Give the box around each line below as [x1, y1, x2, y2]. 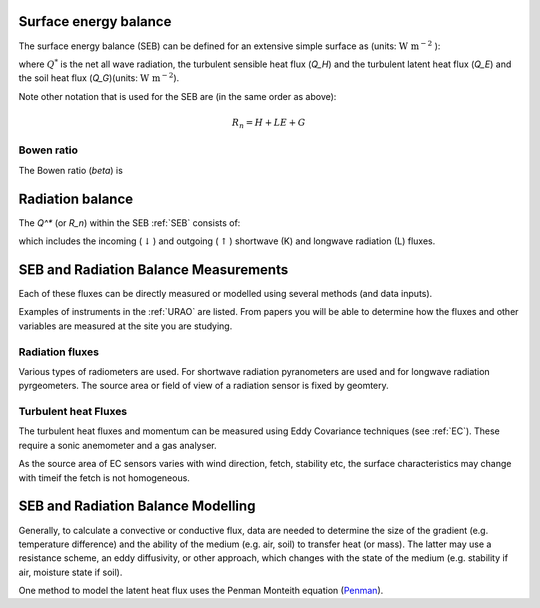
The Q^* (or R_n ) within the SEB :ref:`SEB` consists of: [18, 216, 241, 229]
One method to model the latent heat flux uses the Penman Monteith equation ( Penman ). [18, 585, 384, 597]
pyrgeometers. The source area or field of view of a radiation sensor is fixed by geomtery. [18, 380, 389, 392]
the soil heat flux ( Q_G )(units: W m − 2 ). [18, 71, 180, 84]
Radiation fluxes [18, 345, 100, 359]
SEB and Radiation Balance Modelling [18, 498, 256, 515]
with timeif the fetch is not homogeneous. [18, 471, 190, 484]
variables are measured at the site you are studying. [18, 320, 233, 332]
